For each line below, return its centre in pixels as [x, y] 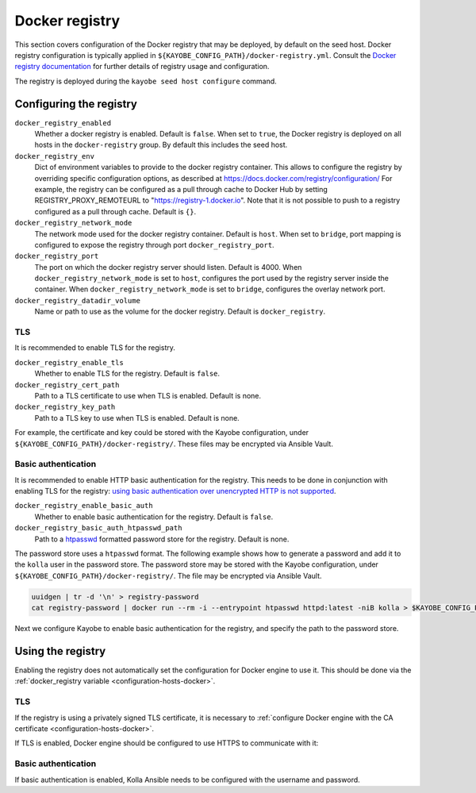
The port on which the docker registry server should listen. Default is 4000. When [168, 267]
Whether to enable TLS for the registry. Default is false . [127, 374]
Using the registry [60, 651]
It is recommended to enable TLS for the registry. [95, 348]
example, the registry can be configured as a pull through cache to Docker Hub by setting [181, 189]
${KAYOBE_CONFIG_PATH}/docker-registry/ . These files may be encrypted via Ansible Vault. [174, 444]
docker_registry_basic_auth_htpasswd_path [98, 528]
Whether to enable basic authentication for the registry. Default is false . [154, 517]
